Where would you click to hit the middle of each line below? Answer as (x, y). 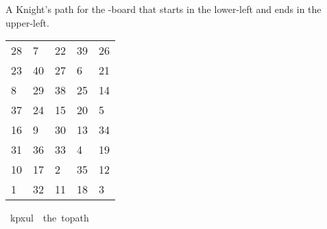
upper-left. (27, 22)
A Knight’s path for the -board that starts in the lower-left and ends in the (163, 9)
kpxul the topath (49, 218)
